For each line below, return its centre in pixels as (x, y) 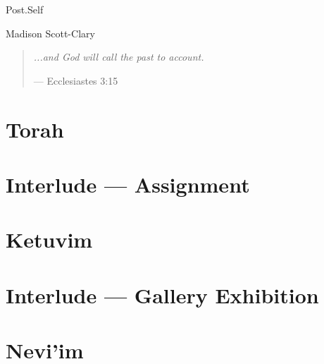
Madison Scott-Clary (50, 33)
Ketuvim (49, 239)
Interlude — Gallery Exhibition (162, 295)
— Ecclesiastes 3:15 (76, 80)
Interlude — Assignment (128, 184)
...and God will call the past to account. (119, 57)
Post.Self (25, 9)
